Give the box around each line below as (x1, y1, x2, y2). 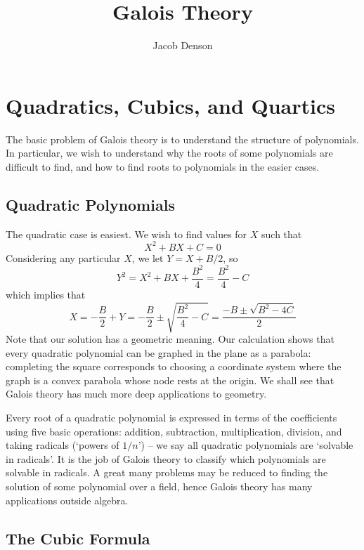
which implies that (6, 287, 86, 301)
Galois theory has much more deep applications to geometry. (6, 386, 267, 401)
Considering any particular (6, 250, 121, 265)
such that (261, 226, 302, 241)
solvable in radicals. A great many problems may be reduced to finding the (6, 465, 328, 480)
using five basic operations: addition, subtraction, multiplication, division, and (6, 424, 342, 438)
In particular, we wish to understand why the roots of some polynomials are (6, 145, 333, 160)
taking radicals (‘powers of (6, 438, 119, 452)
